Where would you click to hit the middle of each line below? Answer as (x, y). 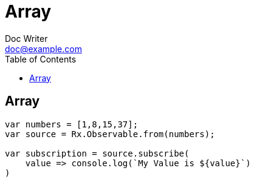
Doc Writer (26, 38)
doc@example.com (43, 49)
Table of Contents (41, 59)
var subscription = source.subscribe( (97, 153)
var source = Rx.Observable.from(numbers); (110, 134)
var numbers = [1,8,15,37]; (72, 124)
